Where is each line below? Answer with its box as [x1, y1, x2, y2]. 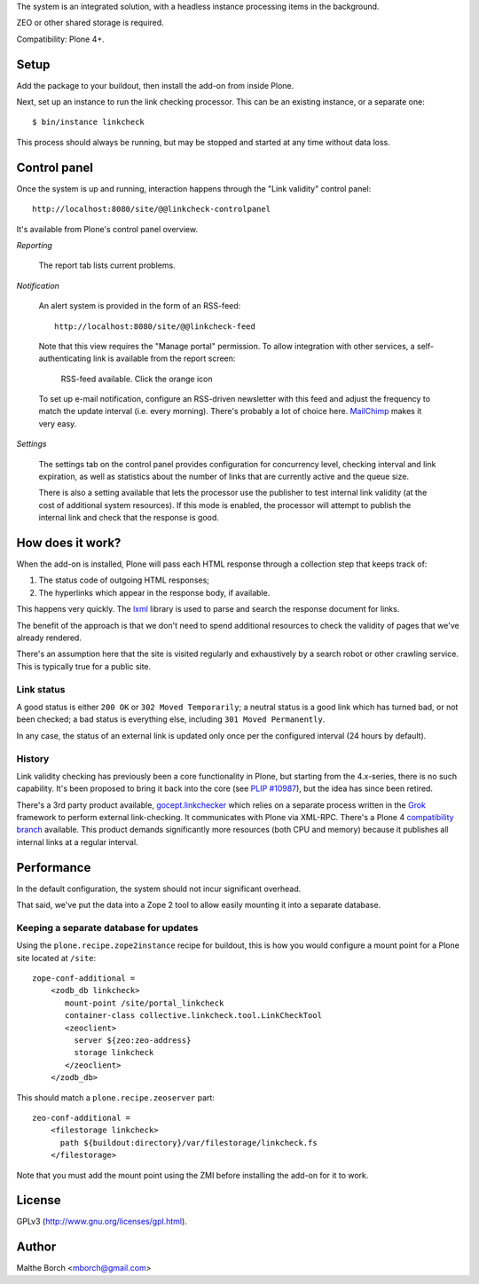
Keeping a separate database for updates [16, 921, 199, 934]
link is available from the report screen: [93, 353, 236, 364]
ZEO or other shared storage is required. [16, 18, 164, 28]
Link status [16, 683, 66, 695]
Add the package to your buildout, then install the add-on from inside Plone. [16, 80, 294, 90]
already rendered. [16, 632, 82, 643]
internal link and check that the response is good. [38, 513, 219, 523]
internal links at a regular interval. [16, 836, 138, 847]
